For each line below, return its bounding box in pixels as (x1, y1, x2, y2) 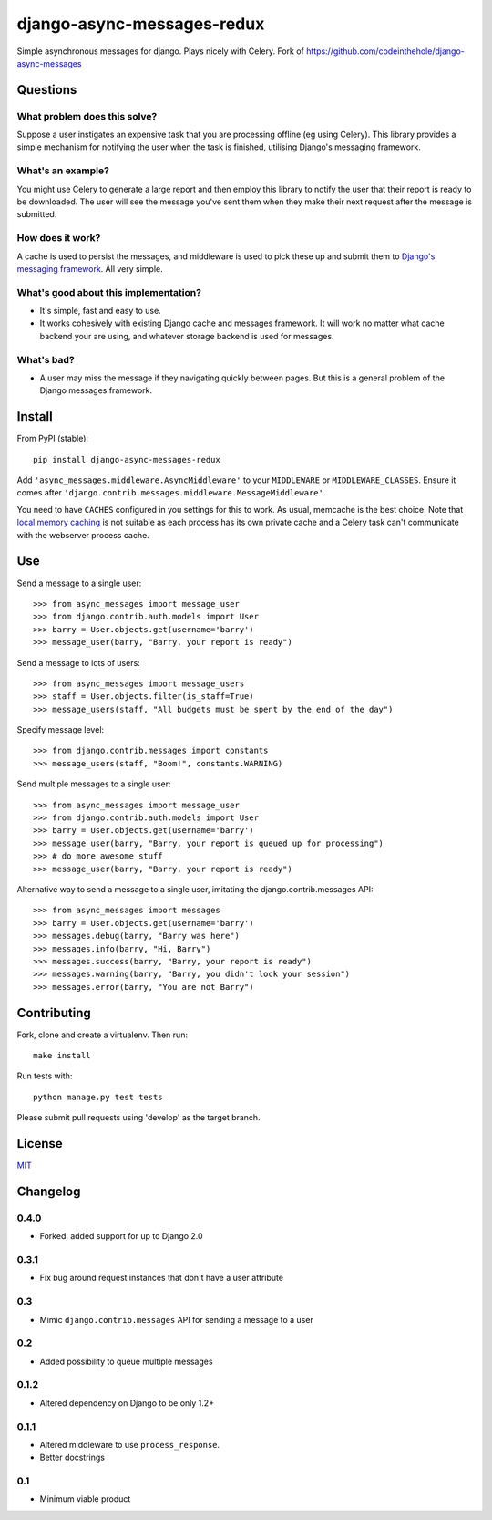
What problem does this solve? (16, 109, 158, 122)
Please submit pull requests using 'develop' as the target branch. (16, 1112, 261, 1123)
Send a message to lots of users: (16, 657, 140, 668)
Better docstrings (39, 1452, 105, 1463)
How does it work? (16, 232, 101, 245)
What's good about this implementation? (16, 286, 202, 298)
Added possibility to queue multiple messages (39, 1356, 213, 1367)
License (16, 1136, 63, 1151)
